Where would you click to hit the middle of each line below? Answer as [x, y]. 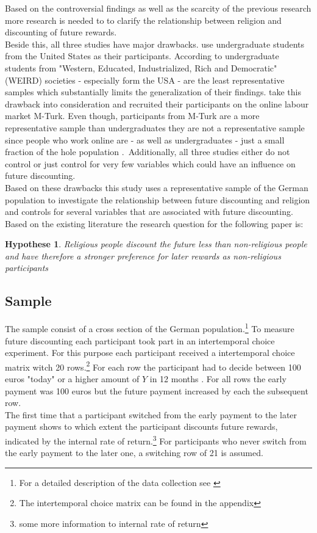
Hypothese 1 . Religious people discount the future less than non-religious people [156, 244]
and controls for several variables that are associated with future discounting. [149, 212]
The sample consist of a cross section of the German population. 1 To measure [150, 328]
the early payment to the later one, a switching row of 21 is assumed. [134, 453]
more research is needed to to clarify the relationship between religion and [143, 20]
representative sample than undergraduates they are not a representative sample [155, 127]
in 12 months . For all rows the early [218, 378]
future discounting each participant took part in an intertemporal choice [140, 340]
